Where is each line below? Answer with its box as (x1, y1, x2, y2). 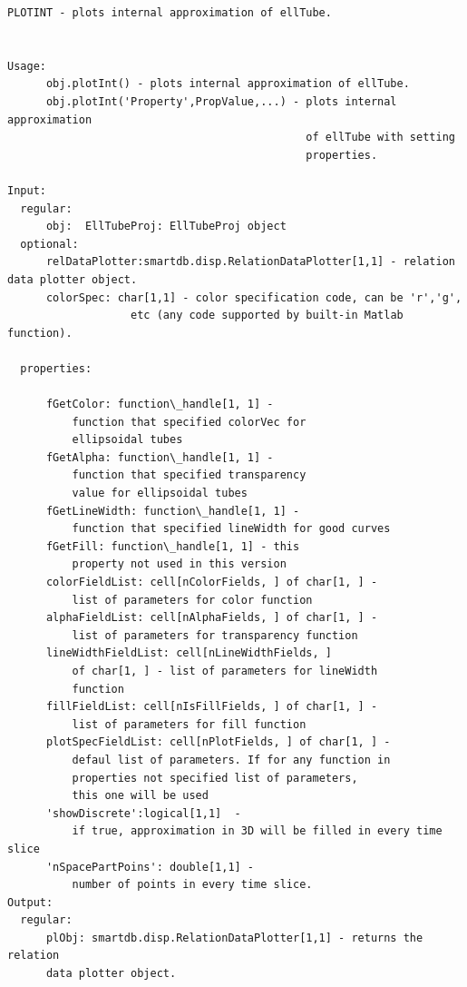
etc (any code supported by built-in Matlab (131, 309, 404, 322)
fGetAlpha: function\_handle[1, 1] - (45, 450, 274, 464)
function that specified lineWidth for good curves (72, 522, 391, 536)
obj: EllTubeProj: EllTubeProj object (45, 220, 287, 233)
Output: (7, 895, 54, 909)
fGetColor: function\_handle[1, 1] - (45, 398, 274, 411)
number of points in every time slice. (72, 878, 313, 892)
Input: (7, 183, 46, 197)
